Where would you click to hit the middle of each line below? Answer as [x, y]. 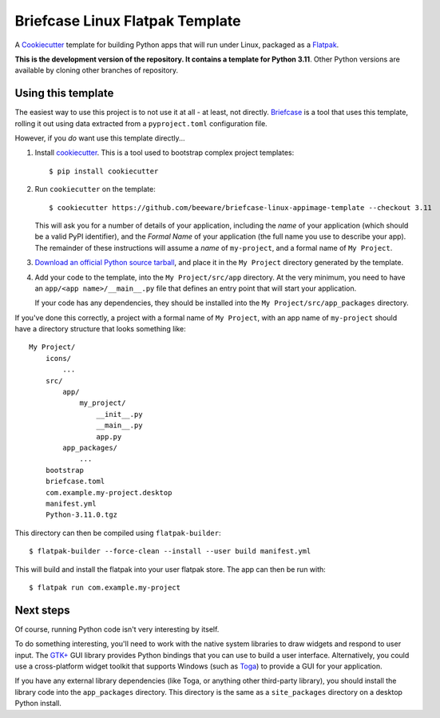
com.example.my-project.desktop [109, 492]
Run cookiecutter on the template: [95, 189]
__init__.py [119, 414]
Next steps [42, 610]
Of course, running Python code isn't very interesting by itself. [117, 629]
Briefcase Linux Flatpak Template [128, 21]
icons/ [58, 358]
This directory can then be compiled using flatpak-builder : [118, 533]
